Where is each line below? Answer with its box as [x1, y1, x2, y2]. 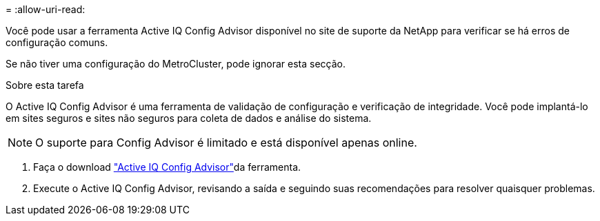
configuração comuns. [6, 36, 108, 48]
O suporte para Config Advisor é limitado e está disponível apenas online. [35, 136, 417, 149]
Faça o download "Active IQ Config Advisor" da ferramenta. [33, 161, 301, 173]
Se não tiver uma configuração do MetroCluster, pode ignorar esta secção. [6, 58, 346, 70]
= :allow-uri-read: [6, 3, 86, 15]
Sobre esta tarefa [6, 79, 84, 91]
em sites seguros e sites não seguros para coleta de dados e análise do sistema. [6, 112, 372, 124]
